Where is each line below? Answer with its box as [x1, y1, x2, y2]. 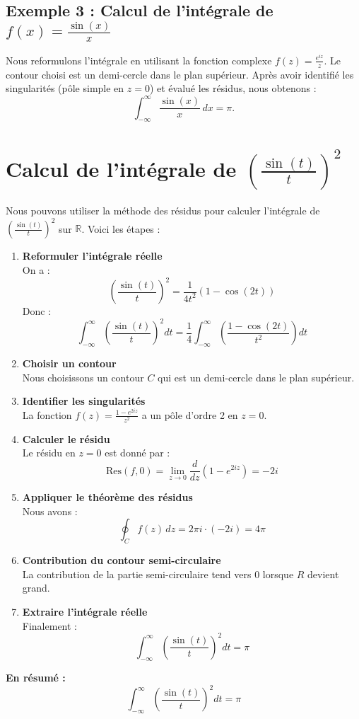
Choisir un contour [22, 355, 117, 370]
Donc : [22, 304, 52, 318]
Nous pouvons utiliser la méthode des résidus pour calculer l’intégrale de [6, 203, 320, 218]
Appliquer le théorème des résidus [22, 490, 193, 505]
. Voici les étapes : [81, 221, 160, 236]
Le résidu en [22, 445, 76, 460]
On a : [22, 262, 50, 277]
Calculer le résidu [22, 431, 110, 446]
